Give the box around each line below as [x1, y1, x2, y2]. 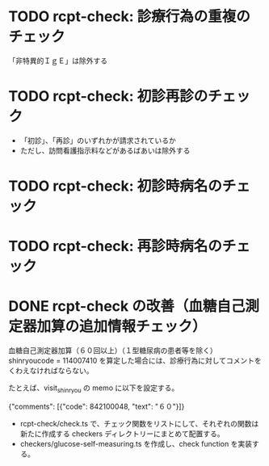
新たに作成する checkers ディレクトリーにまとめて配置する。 [19, 429, 225, 439]
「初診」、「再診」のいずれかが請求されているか [19, 135, 176, 145]
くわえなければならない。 [8, 366, 94, 376]
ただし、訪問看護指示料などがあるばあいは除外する [19, 145, 191, 155]
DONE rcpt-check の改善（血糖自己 [8, 297, 246, 316]
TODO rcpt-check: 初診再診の [8, 87, 208, 106]
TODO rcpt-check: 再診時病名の [8, 237, 222, 255]
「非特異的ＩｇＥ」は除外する [8, 56, 107, 65]
